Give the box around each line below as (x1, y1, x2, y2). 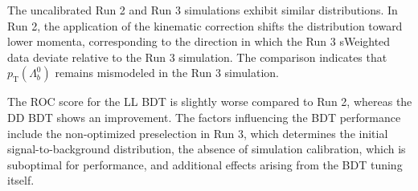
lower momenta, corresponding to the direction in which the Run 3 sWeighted (7, 33, 391, 50)
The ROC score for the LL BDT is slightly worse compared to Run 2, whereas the (7, 93, 412, 110)
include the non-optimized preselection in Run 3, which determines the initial (7, 124, 388, 141)
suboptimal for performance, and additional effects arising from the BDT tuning (7, 156, 403, 173)
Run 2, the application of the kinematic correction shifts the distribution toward (7, 17, 403, 34)
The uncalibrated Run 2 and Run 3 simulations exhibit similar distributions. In (7, 2, 398, 18)
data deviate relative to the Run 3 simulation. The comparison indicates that (7, 48, 387, 65)
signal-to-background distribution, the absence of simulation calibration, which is (7, 140, 406, 157)
